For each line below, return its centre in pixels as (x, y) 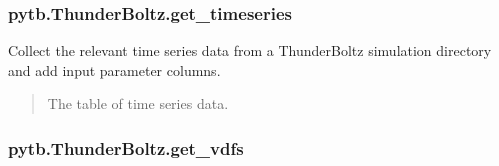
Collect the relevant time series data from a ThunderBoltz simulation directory (250, 50)
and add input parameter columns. (114, 69)
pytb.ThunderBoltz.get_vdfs (126, 147)
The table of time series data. (138, 103)
